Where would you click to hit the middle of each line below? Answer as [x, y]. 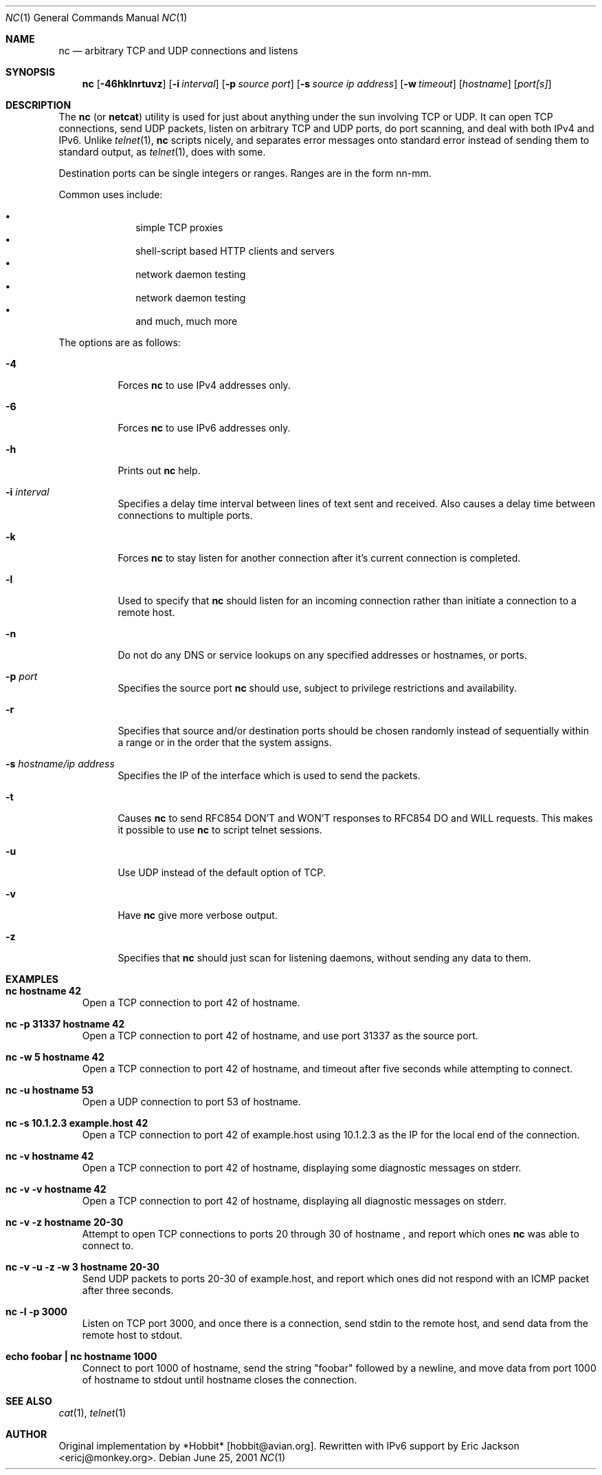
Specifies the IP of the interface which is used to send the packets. [269, 775]
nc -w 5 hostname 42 [55, 1057]
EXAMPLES [32, 979]
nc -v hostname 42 [50, 1156]
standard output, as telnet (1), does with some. [162, 152]
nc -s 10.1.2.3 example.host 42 [77, 1123]
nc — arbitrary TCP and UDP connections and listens [178, 51]
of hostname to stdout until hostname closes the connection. [220, 1380]
